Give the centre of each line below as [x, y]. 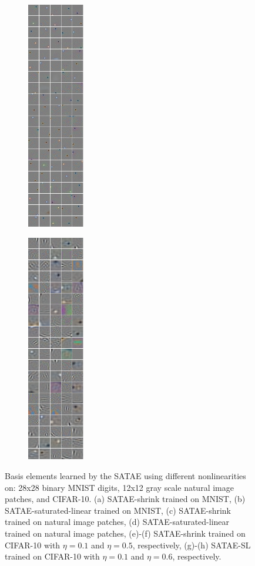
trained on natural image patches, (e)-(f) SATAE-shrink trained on [125, 533]
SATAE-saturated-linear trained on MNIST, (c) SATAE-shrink [118, 510]
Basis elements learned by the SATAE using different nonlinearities [125, 476]
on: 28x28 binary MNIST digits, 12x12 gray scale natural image [119, 487]
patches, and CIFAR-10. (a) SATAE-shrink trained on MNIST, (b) [125, 499]
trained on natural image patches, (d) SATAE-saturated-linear [117, 522]
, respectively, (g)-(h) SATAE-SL [192, 545]
